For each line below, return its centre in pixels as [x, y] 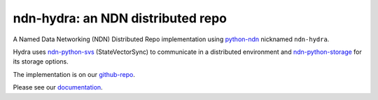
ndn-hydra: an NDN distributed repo [120, 18]
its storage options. [41, 62]
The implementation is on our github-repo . [74, 74]
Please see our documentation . [58, 87]
